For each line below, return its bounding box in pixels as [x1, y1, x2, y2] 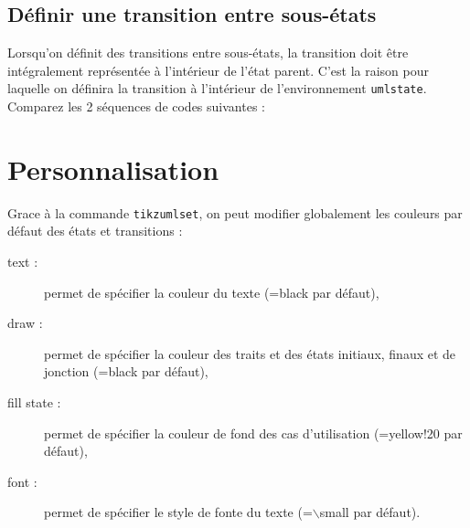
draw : [7, 313, 43, 333]
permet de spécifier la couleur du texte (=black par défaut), [44, 282, 379, 301]
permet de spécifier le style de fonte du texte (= [44, 502, 313, 522]
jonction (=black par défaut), [44, 362, 208, 381]
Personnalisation [7, 150, 219, 187]
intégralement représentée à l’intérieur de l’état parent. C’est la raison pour [7, 60, 429, 79]
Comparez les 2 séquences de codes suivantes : [7, 97, 265, 116]
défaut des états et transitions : [7, 221, 183, 240]
